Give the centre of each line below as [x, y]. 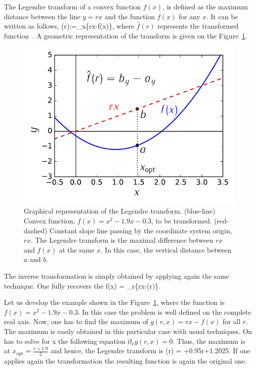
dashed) [36, 230]
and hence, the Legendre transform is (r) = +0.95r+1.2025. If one [150, 351]
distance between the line [42, 16]
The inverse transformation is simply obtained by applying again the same [117, 276]
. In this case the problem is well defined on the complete [165, 312]
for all [232, 321]
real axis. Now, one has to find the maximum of [76, 321]
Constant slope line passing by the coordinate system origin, [141, 230]
